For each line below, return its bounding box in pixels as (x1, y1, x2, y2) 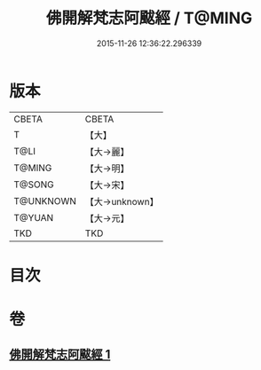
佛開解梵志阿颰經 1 (9, 347, 111, 362)
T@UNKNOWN (13, 194, 77, 207)
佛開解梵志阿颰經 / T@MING (45, 8, 253, 28)
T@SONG (13, 178, 55, 191)
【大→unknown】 (84, 195, 159, 208)
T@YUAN (13, 211, 54, 224)
